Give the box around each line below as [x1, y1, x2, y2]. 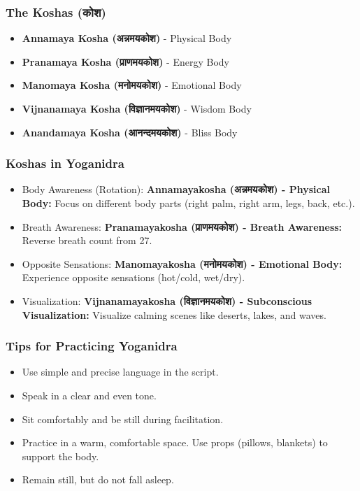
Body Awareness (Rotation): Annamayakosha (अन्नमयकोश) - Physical [22, 182, 330, 197]
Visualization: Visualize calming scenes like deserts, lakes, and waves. [22, 307, 326, 322]
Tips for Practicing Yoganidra [6, 337, 178, 355]
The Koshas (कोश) [6, 3, 106, 20]
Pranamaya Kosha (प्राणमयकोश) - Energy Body [22, 54, 229, 69]
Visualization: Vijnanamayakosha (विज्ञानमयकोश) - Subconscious [22, 293, 312, 308]
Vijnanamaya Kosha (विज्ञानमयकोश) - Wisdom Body [22, 101, 252, 115]
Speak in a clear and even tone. [22, 387, 157, 402]
